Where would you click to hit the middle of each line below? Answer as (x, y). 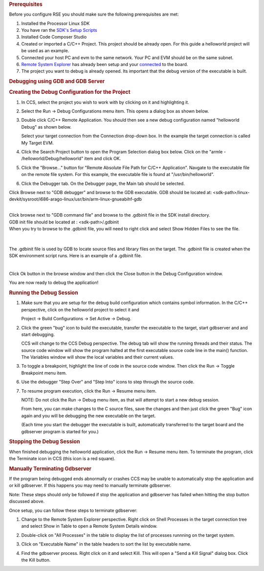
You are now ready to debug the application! (54, 283)
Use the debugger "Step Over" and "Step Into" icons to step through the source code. (108, 382)
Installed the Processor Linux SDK (55, 23)
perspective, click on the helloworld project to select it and (80, 309)
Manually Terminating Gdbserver (50, 468)
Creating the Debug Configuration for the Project (70, 92)
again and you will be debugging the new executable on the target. (88, 416)
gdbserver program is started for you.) (60, 431)
